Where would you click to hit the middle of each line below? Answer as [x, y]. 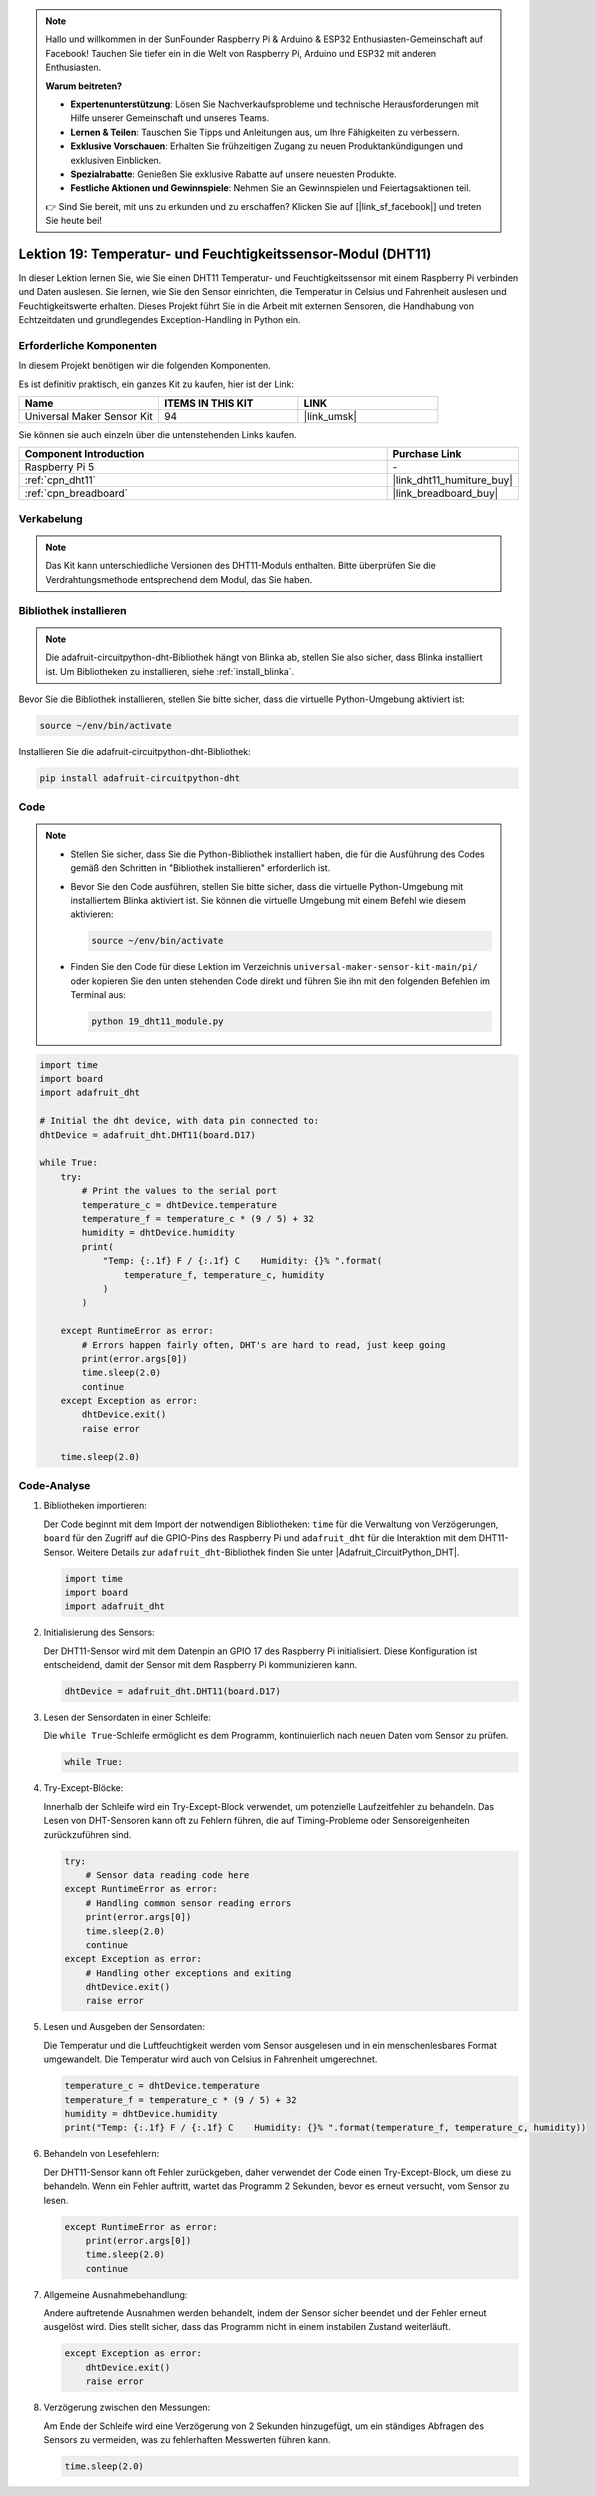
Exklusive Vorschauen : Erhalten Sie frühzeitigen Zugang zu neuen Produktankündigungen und [267, 146]
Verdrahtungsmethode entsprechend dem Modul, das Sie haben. [179, 579]
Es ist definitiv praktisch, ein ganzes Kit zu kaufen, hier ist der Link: [156, 384]
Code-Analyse [54, 1485]
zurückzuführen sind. [87, 1834]
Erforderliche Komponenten [87, 345]
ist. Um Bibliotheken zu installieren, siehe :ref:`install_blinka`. [170, 671]
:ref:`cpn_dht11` [60, 480]
